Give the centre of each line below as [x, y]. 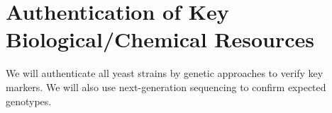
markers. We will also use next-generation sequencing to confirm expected [166, 87]
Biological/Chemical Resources [160, 39]
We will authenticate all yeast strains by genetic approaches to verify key [165, 73]
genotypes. [29, 101]
